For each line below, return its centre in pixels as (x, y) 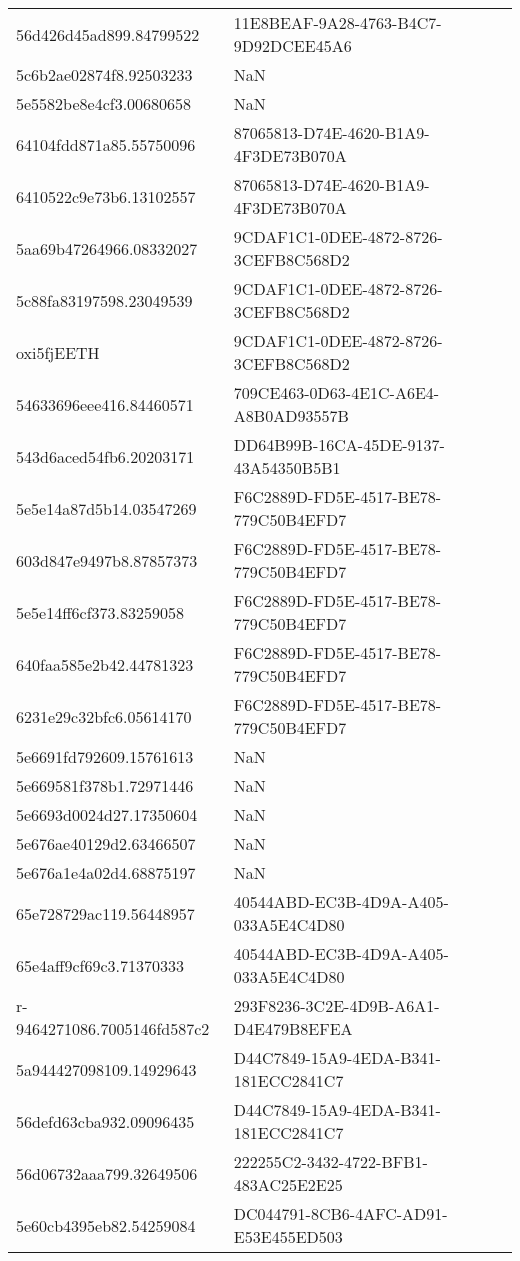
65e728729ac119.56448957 (105, 913)
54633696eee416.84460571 (105, 404)
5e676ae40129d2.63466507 (106, 843)
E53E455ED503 (288, 1236)
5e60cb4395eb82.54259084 (106, 1225)
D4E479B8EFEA (293, 1028)
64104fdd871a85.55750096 (106, 144)
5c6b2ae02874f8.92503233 (104, 74)
